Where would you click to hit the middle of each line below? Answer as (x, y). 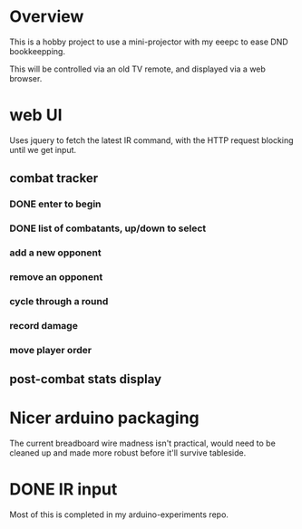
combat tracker (54, 178)
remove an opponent (56, 276)
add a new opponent (55, 253)
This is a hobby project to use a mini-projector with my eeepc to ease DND (149, 42)
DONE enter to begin (55, 204)
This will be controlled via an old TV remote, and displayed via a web (137, 69)
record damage (44, 325)
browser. (26, 78)
